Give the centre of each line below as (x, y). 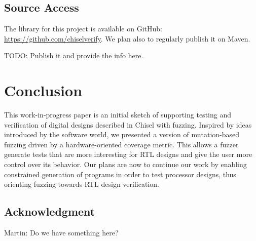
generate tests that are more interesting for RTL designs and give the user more (128, 154)
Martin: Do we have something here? (61, 233)
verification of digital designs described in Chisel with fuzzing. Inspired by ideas (128, 124)
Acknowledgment (50, 211)
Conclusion (43, 90)
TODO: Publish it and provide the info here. (74, 55)
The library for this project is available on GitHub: (83, 29)
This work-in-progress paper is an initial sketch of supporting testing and (118, 115)
